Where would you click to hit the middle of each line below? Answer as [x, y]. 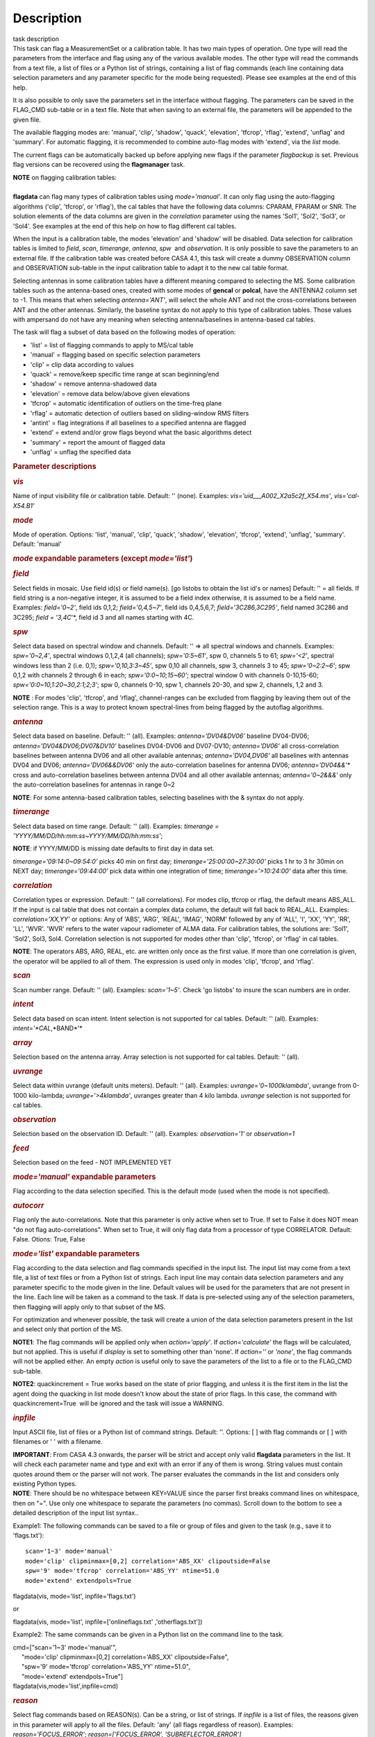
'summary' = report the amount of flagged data [98, 442]
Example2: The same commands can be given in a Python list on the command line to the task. [148, 1635]
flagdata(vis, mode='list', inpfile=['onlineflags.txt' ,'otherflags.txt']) [108, 1622]
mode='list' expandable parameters [76, 1253]
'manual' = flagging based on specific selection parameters [115, 355]
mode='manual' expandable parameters [84, 1176]
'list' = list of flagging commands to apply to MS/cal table [112, 345]
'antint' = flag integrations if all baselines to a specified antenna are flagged [138, 423]
